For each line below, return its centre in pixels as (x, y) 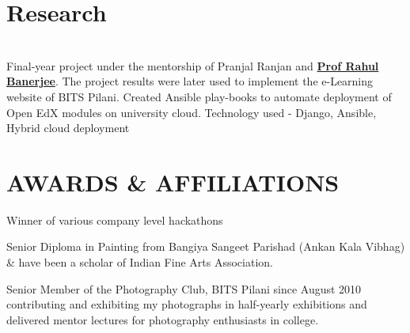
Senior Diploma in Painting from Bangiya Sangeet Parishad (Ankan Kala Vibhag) (206, 246)
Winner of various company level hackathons (115, 219)
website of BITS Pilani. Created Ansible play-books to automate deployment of (199, 96)
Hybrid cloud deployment (68, 128)
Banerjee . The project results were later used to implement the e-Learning (190, 81)
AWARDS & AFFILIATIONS (173, 182)
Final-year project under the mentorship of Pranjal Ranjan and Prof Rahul (193, 65)
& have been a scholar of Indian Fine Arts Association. (140, 262)
